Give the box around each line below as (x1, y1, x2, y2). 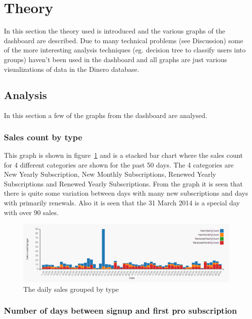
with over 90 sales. (4, 207, 59, 217)
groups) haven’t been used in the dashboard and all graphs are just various (4, 54, 227, 64)
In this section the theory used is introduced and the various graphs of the (4, 26, 225, 36)
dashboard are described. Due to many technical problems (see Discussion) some (4, 35, 243, 45)
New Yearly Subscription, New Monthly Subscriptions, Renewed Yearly (4, 169, 216, 179)
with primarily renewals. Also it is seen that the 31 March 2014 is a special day (4, 198, 240, 208)
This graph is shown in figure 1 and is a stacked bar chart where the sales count (4, 150, 243, 160)
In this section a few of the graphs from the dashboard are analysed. (4, 110, 207, 120)
